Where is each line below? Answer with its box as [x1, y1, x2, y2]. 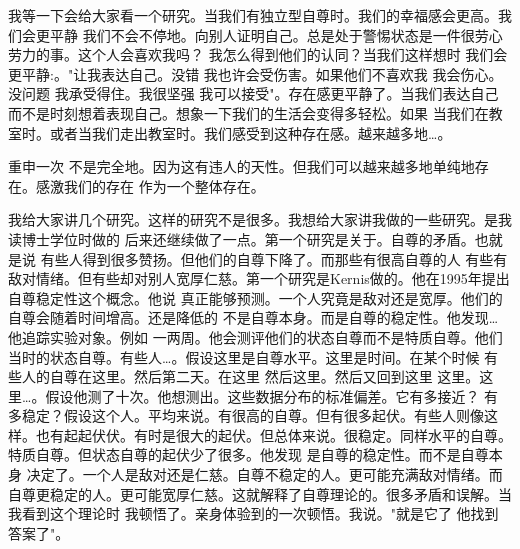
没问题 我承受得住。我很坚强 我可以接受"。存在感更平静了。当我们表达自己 [8, 83, 499, 104]
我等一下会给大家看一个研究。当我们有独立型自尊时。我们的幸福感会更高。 [8, 5, 498, 25]
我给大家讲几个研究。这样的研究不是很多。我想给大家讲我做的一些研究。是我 [8, 209, 512, 230]
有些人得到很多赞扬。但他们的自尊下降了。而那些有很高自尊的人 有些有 [40, 248, 508, 269]
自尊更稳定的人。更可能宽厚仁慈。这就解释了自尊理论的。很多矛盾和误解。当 [8, 483, 512, 504]
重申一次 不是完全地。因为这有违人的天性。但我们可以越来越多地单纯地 [8, 156, 475, 177]
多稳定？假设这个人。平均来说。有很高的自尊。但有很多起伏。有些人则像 [8, 405, 484, 426]
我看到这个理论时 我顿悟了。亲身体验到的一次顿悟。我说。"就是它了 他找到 [8, 503, 499, 524]
